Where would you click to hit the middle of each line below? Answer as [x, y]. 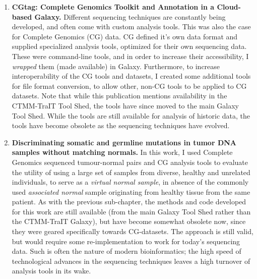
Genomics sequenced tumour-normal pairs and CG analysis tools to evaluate [130, 162]
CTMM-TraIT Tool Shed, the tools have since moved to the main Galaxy [125, 105]
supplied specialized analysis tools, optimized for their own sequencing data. [129, 46]
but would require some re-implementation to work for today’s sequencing [126, 241]
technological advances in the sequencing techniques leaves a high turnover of [131, 261]
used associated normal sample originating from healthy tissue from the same [131, 191]
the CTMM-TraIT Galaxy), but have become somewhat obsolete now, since [129, 221]
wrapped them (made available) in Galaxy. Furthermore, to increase [116, 66]
